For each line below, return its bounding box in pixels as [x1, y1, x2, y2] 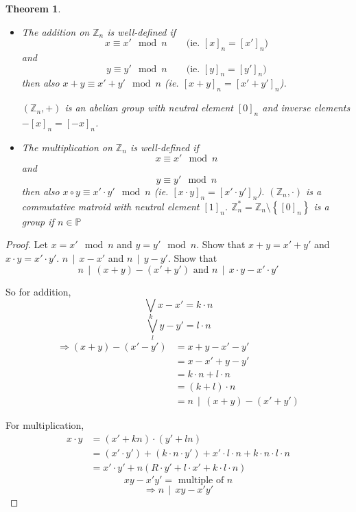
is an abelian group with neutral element [64, 100, 233, 115]
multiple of [178, 475, 224, 485]
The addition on [21, 24, 90, 38]
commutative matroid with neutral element [21, 199, 200, 213]
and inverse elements [262, 100, 351, 115]
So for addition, [5, 284, 71, 298]
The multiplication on [21, 140, 112, 154]
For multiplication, [5, 417, 84, 432]
